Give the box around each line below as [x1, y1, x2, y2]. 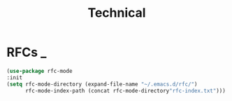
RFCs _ [6, 44, 47, 60]
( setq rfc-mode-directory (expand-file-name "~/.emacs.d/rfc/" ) [6, 81, 198, 88]
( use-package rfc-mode [6, 67, 73, 74]
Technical [87, 5, 146, 21]
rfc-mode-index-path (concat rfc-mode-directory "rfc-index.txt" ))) [24, 87, 226, 94]
